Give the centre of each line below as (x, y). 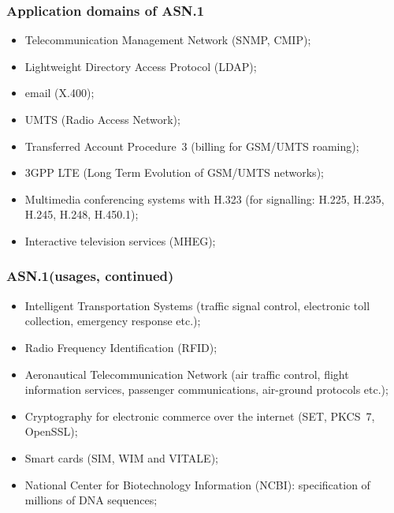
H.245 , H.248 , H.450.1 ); (82, 214)
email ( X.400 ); (59, 93)
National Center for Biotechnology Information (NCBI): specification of (197, 484)
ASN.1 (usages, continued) (90, 276)
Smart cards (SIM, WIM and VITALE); (121, 457)
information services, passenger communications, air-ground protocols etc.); (206, 389)
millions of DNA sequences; (91, 500)
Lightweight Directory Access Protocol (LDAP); (141, 66)
